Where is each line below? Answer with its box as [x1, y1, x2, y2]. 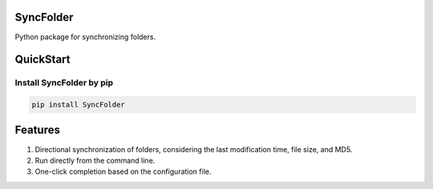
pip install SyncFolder [31, 100, 126, 110]
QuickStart [14, 53, 71, 66]
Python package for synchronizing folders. [14, 32, 156, 42]
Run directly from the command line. [34, 155, 156, 165]
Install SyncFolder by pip [14, 77, 114, 88]
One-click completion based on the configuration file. [34, 167, 212, 176]
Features [14, 123, 60, 137]
